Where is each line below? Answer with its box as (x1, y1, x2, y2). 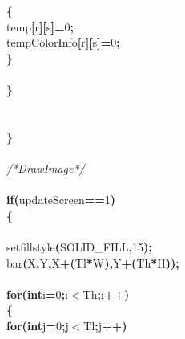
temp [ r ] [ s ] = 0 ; (6, 18, 74, 35)
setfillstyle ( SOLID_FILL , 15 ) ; (6, 238, 152, 255)
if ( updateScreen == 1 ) (6, 191, 116, 208)
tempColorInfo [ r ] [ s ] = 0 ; (6, 34, 120, 51)
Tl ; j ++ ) (83, 317, 127, 333)
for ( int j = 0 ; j (6, 317, 69, 333)
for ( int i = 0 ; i (6, 285, 68, 302)
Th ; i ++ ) (82, 285, 130, 302)
